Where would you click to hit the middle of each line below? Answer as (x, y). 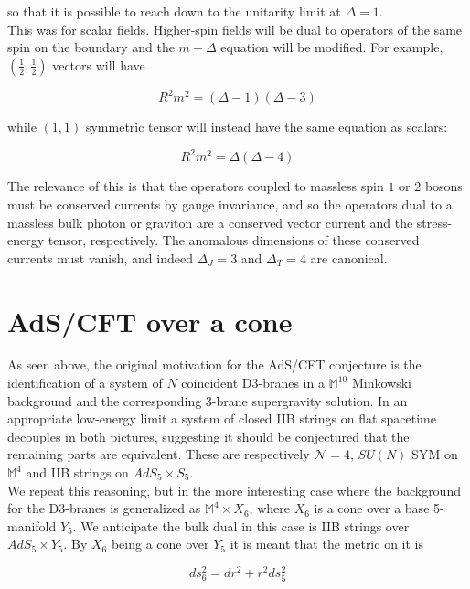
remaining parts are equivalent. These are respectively (159, 454)
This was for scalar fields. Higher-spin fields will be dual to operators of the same (235, 29)
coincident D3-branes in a (253, 383)
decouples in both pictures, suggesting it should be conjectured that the (208, 436)
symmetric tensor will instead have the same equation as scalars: (267, 127)
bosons (443, 186)
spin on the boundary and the (91, 47)
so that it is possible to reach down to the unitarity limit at (174, 11)
